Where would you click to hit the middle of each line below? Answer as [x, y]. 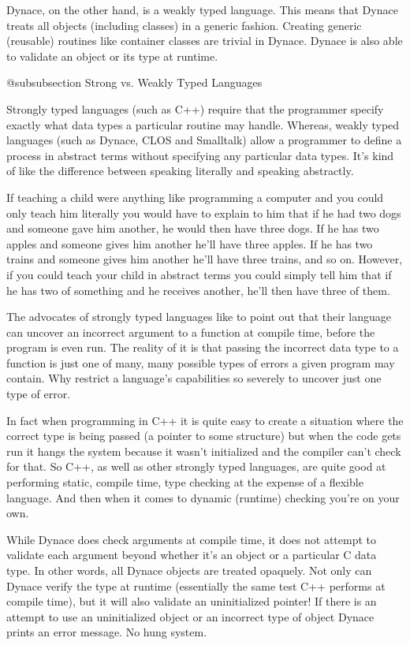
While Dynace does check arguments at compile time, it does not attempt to [192, 539]
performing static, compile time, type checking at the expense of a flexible [185, 482]
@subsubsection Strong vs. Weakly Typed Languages [134, 82]
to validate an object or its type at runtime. [112, 56]
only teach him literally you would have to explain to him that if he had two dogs [204, 213]
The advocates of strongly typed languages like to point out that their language [199, 317]
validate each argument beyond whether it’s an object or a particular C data [192, 555]
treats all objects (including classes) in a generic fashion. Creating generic [184, 25]
